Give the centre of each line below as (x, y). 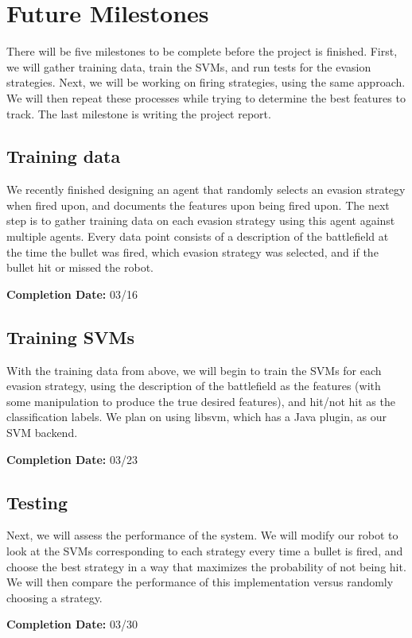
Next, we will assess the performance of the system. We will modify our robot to (202, 535)
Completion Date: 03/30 (72, 624)
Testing (37, 502)
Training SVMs (70, 336)
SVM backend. (42, 433)
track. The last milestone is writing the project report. (139, 113)
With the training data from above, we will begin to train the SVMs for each (194, 370)
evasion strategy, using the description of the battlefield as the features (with (194, 386)
